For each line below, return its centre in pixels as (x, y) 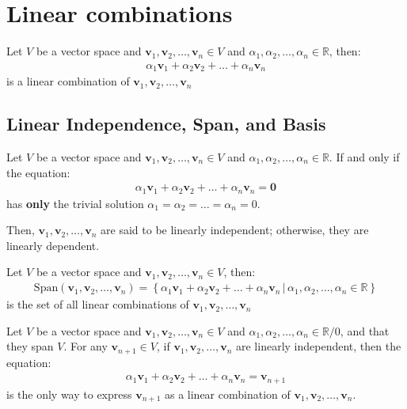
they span (30, 346)
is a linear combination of (68, 81)
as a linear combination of (227, 394)
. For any (86, 346)
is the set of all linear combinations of (98, 304)
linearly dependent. (53, 245)
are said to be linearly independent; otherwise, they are (235, 230)
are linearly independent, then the (319, 346)
